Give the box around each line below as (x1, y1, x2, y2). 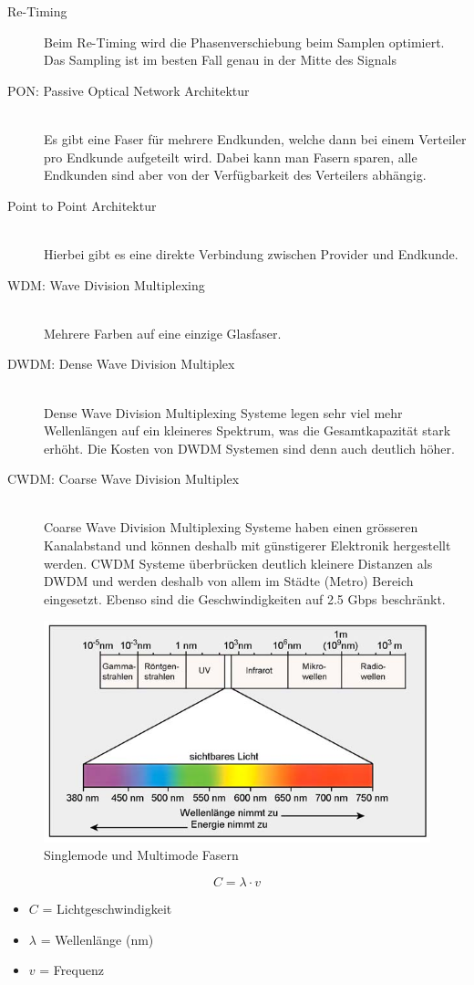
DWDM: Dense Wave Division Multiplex (7, 354, 235, 373)
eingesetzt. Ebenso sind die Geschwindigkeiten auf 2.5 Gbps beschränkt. (44, 589, 446, 608)
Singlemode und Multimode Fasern (44, 845, 239, 864)
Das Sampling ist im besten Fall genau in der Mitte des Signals (44, 50, 397, 69)
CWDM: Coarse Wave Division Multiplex (7, 469, 240, 488)
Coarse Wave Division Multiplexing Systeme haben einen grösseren (44, 518, 418, 537)
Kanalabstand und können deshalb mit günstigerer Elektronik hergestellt (44, 536, 451, 555)
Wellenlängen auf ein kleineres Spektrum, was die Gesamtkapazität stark (44, 421, 451, 440)
